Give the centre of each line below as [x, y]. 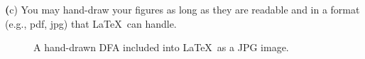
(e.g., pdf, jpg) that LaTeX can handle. [91, 23]
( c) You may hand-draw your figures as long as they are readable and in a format [182, 9]
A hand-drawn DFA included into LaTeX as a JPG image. [161, 47]
